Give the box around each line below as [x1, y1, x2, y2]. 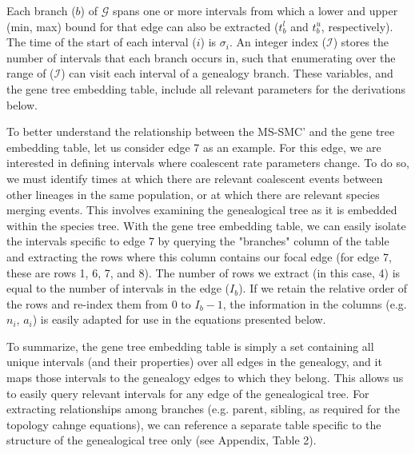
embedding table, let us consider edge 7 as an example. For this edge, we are [6, 138, 381, 155]
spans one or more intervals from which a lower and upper [112, 2, 398, 18]
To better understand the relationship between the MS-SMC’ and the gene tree [6, 123, 395, 140]
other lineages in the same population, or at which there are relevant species [6, 185, 380, 202]
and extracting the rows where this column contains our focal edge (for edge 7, [6, 248, 392, 265]
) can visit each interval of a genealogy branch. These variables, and [61, 65, 393, 82]
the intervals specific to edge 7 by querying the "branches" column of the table [6, 233, 389, 249]
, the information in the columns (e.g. [222, 295, 407, 312]
